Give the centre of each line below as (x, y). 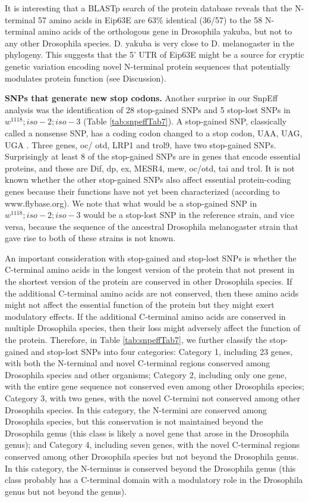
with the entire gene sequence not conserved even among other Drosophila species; (154, 386)
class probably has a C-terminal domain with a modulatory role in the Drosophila (154, 480)
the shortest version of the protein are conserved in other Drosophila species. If (149, 281)
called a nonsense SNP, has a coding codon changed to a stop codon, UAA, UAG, (154, 132)
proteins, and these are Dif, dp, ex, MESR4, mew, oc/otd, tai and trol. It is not (150, 168)
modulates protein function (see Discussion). (86, 78)
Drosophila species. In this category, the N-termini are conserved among (136, 409)
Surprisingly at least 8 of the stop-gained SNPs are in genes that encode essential (153, 156)
